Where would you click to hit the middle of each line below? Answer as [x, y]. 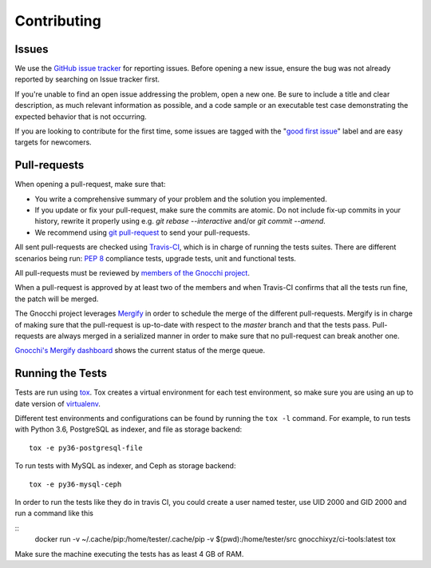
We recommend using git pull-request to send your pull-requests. [142, 232]
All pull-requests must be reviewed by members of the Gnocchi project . [132, 273]
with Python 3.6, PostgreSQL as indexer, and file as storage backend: [129, 429]
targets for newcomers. [53, 142]
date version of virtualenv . [58, 403]
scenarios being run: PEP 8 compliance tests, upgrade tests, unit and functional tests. [156, 258]
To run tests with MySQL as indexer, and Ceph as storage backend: [125, 466]
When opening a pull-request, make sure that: [90, 185]
